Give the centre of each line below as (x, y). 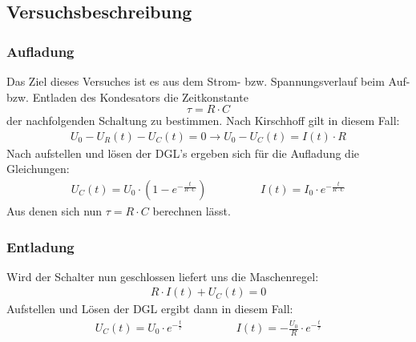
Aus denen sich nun (55, 211)
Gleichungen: (38, 169)
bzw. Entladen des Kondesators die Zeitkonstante (127, 97)
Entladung (40, 246)
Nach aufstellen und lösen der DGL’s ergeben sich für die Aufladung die (183, 153)
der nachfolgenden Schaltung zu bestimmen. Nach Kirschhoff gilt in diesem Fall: (203, 121)
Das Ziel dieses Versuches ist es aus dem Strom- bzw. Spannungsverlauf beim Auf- (208, 81)
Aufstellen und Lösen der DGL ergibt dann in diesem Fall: (150, 309)
